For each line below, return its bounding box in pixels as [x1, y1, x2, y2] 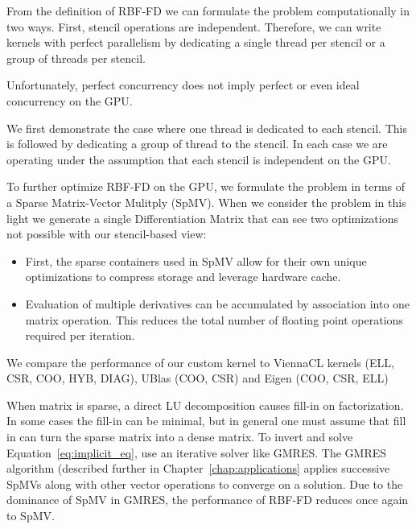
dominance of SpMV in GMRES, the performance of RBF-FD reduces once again [6, 491, 409, 508]
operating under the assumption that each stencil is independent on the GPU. [6, 151, 391, 167]
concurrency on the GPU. [6, 92, 133, 109]
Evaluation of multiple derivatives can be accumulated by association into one [25, 295, 410, 312]
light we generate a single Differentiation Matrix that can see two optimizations [6, 209, 399, 226]
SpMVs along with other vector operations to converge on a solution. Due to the [6, 475, 403, 492]
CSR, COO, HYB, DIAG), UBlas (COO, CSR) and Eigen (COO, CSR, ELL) [6, 370, 389, 386]
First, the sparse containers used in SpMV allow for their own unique [25, 252, 367, 269]
